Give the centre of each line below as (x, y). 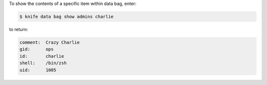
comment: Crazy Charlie (50, 42)
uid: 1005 (38, 70)
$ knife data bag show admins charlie (67, 16)
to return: (19, 29)
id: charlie (42, 56)
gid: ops (37, 49)
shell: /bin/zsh (43, 63)
